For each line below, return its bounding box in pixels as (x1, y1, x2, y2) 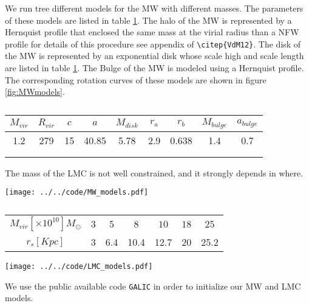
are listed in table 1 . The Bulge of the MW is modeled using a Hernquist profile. (5, 61, 304, 74)
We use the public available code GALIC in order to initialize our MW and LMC (5, 279, 301, 292)
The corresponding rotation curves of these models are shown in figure (5, 73, 267, 86)
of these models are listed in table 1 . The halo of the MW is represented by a (5, 13, 292, 26)
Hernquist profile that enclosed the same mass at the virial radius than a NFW (5, 26, 299, 38)
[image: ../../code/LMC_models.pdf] (5, 262, 153, 271)
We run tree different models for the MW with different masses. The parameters (5, 2, 304, 14)
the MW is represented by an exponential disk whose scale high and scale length (5, 49, 304, 62)
